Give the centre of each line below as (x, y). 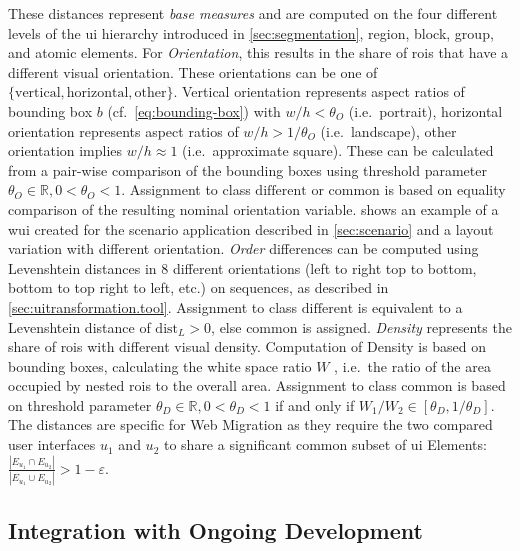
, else (226, 326)
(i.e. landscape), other (388, 130)
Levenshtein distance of (79, 326)
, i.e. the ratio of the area (412, 365)
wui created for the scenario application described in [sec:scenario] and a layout (251, 228)
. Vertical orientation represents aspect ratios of (319, 91)
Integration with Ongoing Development (215, 529)
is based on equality (445, 189)
